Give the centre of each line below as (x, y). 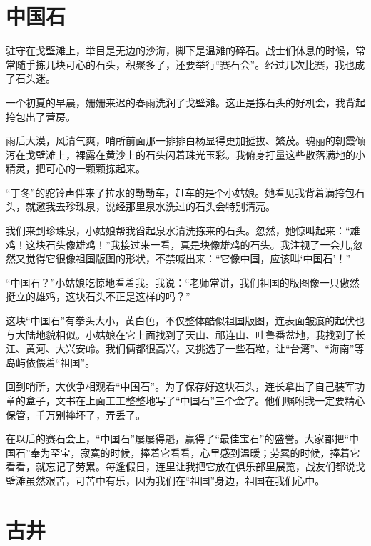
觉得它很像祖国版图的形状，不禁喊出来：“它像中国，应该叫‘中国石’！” (188, 258)
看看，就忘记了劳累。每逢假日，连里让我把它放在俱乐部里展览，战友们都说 (181, 466)
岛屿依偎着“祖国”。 (51, 362)
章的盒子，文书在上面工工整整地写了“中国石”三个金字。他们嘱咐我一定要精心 (185, 400)
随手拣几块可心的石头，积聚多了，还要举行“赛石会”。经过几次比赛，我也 (185, 64)
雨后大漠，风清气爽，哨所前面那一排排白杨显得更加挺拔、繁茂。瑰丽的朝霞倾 (185, 140)
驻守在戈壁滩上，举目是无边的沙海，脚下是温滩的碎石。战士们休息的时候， (181, 50)
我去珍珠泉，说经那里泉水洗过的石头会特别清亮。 (160, 206)
